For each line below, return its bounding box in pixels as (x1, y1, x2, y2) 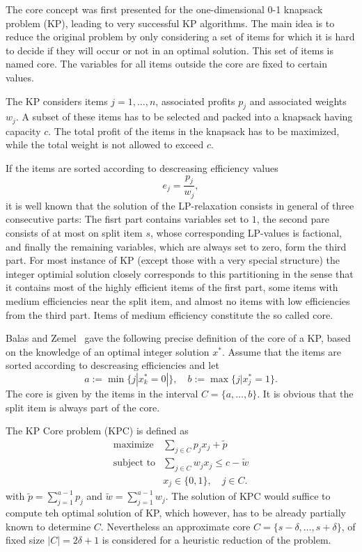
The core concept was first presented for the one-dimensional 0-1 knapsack (6, 2, 323, 16)
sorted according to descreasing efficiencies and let (6, 358, 219, 372)
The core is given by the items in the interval (6, 386, 198, 400)
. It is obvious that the (257, 386, 354, 400)
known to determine (6, 519, 91, 533)
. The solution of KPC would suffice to (165, 489, 331, 503)
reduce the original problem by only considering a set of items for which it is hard (6, 29, 355, 44)
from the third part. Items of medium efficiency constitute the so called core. (6, 307, 333, 322)
